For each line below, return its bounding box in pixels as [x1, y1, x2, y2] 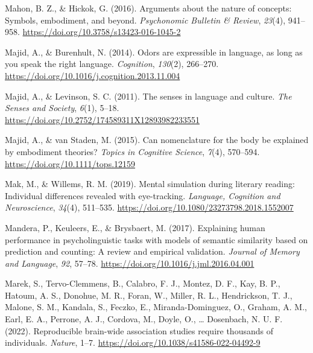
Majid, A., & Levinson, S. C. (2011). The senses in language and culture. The [5, 89, 292, 102]
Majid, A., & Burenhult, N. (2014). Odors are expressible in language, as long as [5, 45, 303, 58]
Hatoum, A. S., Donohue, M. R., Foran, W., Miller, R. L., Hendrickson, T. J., [5, 288, 292, 301]
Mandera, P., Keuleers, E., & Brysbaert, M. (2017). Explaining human [5, 221, 265, 234]
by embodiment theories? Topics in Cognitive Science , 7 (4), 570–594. [5, 145, 260, 157]
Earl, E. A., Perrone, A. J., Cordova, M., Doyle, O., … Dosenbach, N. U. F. [5, 313, 283, 325]
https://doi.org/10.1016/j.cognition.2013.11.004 [5, 69, 180, 81]
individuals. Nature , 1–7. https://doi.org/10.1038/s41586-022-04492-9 [5, 336, 261, 349]
